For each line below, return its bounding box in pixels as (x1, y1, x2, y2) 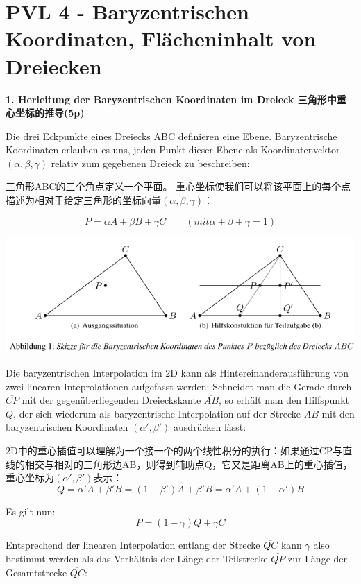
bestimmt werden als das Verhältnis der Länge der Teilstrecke (6, 551, 268, 565)
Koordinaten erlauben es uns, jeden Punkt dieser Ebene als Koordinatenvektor (6, 142, 340, 157)
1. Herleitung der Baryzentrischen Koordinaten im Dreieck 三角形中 (6, 92, 337, 106)
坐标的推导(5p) (15, 105, 85, 120)
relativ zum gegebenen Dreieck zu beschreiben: (51, 155, 250, 170)
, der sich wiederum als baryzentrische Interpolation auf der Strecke (13, 406, 301, 420)
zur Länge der (287, 551, 348, 565)
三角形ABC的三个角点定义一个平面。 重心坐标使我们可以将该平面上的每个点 (6, 179, 351, 194)
